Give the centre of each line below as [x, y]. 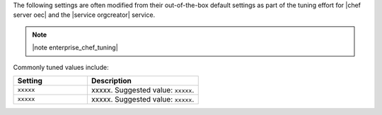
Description [111, 80]
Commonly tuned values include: [61, 67]
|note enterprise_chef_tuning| [75, 48]
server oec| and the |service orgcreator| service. [84, 15]
